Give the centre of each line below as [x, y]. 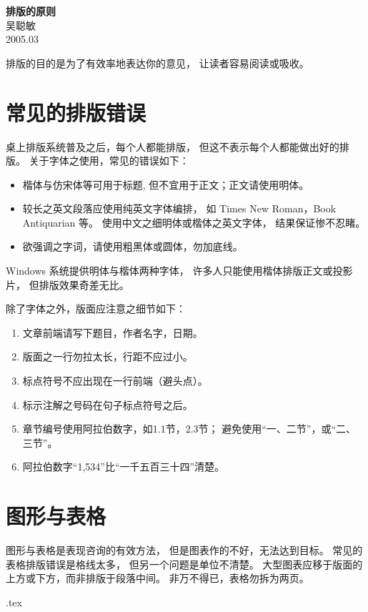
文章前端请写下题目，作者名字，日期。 [113, 332]
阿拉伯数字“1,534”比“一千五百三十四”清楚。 [124, 467]
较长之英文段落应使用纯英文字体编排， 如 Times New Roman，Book [179, 208]
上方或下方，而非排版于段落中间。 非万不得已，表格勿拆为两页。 [158, 578]
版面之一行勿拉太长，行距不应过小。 [108, 356]
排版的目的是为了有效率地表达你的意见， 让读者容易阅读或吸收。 [158, 63]
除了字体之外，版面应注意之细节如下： [96, 309]
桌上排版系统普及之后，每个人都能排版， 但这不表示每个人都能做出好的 [173, 146]
